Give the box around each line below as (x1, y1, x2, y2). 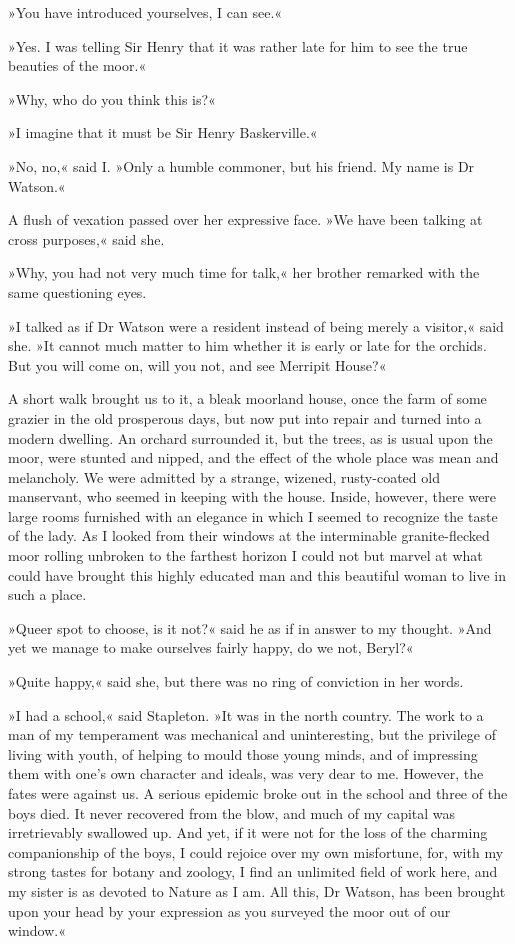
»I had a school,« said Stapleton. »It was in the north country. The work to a (8, 704, 484, 725)
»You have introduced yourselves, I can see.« (8, 2, 283, 22)
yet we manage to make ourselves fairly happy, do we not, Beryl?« (8, 637, 414, 658)
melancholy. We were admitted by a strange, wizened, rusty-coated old (8, 466, 440, 487)
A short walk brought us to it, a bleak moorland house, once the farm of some (8, 388, 487, 409)
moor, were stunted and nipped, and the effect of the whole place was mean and (8, 447, 499, 468)
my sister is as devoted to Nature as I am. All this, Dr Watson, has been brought (8, 880, 506, 901)
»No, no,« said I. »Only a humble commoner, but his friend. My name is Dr (8, 155, 475, 176)
